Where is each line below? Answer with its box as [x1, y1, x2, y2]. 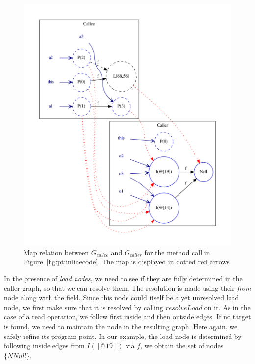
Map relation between [24, 247, 89, 257]
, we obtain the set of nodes [140, 340, 224, 351]
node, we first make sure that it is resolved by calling [4, 302, 163, 312]
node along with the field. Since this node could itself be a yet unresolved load [4, 292, 239, 303]
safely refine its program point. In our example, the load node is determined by [4, 331, 242, 341]
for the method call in [144, 247, 210, 257]
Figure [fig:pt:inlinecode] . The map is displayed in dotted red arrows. [24, 257, 231, 267]
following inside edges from [4, 340, 85, 351]
